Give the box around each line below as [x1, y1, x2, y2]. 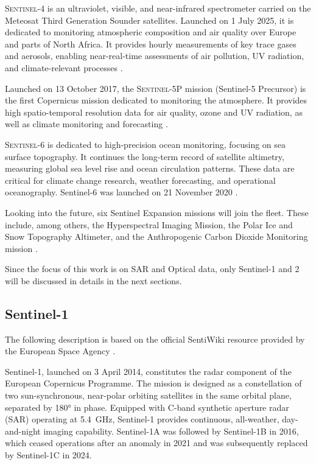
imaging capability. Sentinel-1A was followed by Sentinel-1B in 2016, [43, 424, 299, 437]
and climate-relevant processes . [5, 61, 123, 74]
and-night [5, 424, 41, 437]
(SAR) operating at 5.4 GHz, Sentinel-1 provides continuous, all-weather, [5, 413, 279, 425]
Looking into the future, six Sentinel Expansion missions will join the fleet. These [5, 206, 309, 219]
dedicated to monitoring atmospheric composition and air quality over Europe [5, 26, 297, 38]
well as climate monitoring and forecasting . [5, 117, 168, 130]
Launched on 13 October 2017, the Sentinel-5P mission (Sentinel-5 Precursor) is [5, 82, 306, 94]
